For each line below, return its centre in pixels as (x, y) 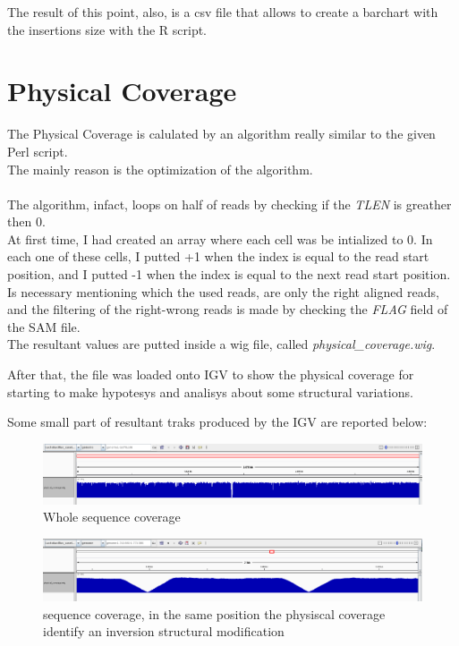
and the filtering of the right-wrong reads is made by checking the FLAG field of (228, 309)
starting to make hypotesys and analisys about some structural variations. (210, 391)
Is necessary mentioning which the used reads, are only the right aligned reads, (223, 291)
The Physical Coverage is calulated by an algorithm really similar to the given (221, 134)
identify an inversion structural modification (164, 631)
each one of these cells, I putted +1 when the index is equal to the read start (218, 256)
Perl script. (38, 151)
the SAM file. (44, 326)
